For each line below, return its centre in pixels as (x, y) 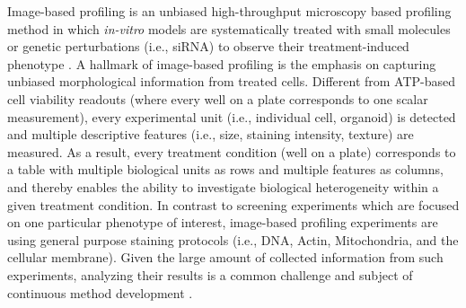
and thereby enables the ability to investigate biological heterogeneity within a (223, 186)
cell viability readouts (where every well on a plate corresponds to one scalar (218, 98)
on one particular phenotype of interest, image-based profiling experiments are (223, 222)
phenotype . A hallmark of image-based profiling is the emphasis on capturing (222, 63)
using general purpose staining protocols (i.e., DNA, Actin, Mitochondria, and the (233, 239)
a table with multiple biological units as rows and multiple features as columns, (225, 169)
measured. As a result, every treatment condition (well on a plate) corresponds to (232, 151)
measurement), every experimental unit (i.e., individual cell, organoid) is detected (232, 116)
